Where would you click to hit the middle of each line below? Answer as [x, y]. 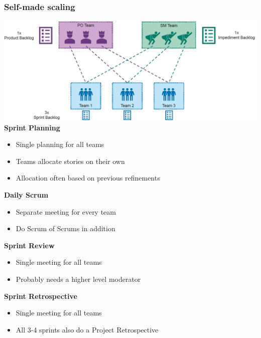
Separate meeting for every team [66, 211]
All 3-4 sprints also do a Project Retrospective [87, 329]
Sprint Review [29, 245]
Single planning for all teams [60, 144]
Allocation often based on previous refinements [88, 178]
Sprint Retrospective [41, 296]
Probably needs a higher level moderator [78, 279]
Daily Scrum [26, 195]
